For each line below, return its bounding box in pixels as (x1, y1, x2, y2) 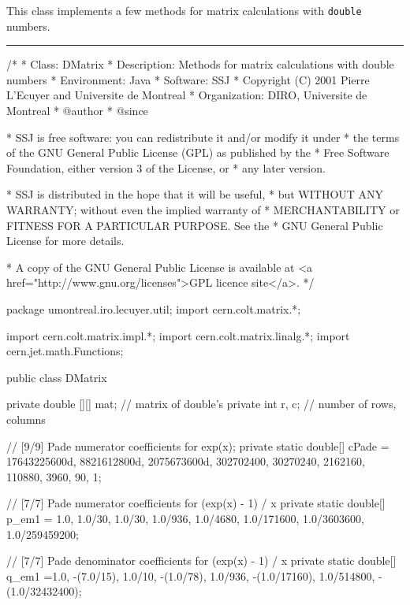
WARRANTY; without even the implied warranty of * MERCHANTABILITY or (6, 202, 400, 217)
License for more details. (6, 232, 125, 249)
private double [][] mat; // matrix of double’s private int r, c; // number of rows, (6, 395, 397, 412)
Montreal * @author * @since (6, 102, 148, 119)
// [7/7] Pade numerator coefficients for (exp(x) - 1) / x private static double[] (6, 495, 386, 511)
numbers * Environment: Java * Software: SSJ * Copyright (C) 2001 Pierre (6, 71, 370, 87)
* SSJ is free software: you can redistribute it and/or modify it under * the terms (6, 128, 400, 145)
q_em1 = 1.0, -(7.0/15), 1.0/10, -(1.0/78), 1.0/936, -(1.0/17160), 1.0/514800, (6, 567, 375, 584)
